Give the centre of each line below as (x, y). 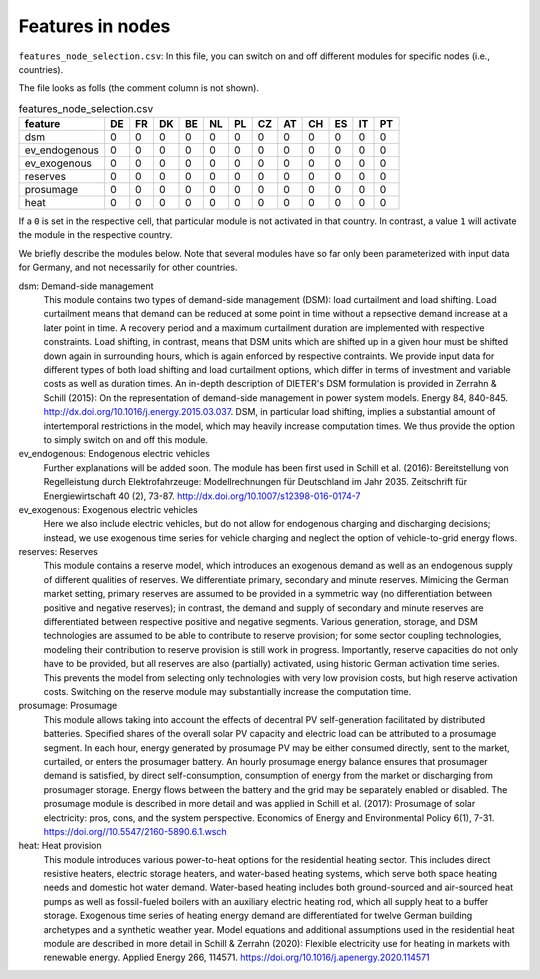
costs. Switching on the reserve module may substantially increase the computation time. (227, 691)
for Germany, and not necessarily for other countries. (128, 267)
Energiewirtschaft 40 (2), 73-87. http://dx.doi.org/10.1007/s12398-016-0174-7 (202, 496)
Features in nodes (94, 26)
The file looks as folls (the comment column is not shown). (139, 88)
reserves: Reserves (58, 552)
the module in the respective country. (95, 235)
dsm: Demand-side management (86, 286)
